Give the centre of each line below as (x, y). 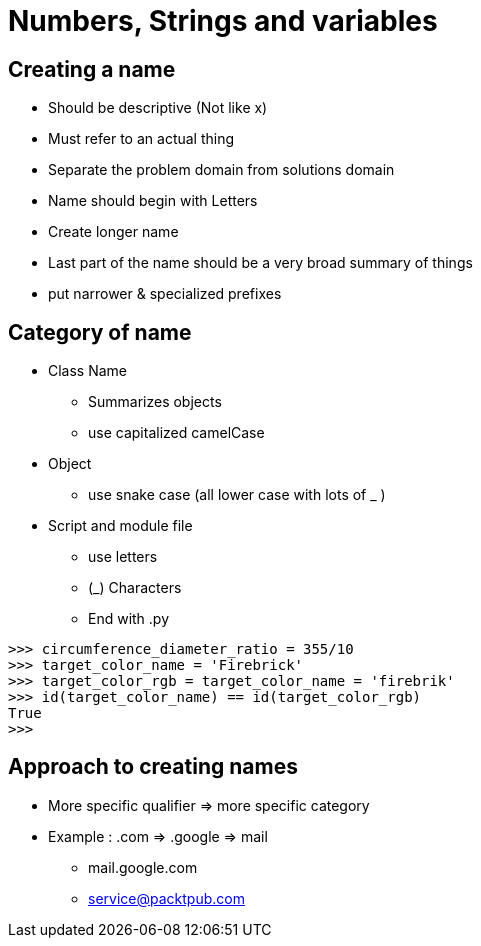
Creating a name (92, 69)
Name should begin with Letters (153, 201)
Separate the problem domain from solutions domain (221, 170)
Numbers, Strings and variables (223, 21)
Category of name (100, 332)
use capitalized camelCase (176, 433)
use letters (123, 557)
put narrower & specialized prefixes (165, 294)
